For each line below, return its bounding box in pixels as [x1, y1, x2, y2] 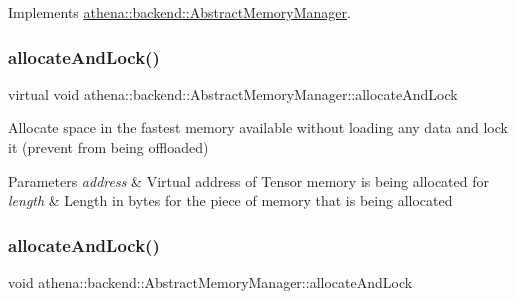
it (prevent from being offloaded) [8, 137, 209, 157]
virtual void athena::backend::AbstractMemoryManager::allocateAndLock [8, 83, 458, 104]
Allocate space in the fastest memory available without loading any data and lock [8, 117, 508, 138]
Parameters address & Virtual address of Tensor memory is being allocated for [8, 170, 489, 191]
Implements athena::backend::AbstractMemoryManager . [8, 2, 351, 22]
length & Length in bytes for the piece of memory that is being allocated [8, 190, 453, 211]
